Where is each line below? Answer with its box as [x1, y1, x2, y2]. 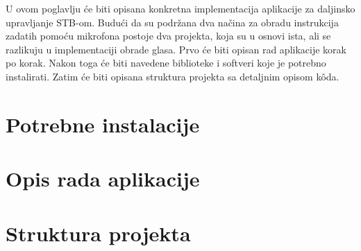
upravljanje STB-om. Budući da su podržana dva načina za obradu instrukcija [6, 15, 339, 29]
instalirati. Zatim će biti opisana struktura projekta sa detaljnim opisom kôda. [6, 69, 339, 83]
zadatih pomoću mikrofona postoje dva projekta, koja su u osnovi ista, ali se [6, 28, 331, 43]
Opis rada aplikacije [6, 164, 200, 193]
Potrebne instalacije [6, 110, 200, 138]
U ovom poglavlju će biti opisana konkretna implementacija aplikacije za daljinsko [6, 1, 355, 15]
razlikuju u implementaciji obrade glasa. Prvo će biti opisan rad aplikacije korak [6, 42, 346, 56]
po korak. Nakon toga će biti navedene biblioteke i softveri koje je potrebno [6, 55, 326, 70]
